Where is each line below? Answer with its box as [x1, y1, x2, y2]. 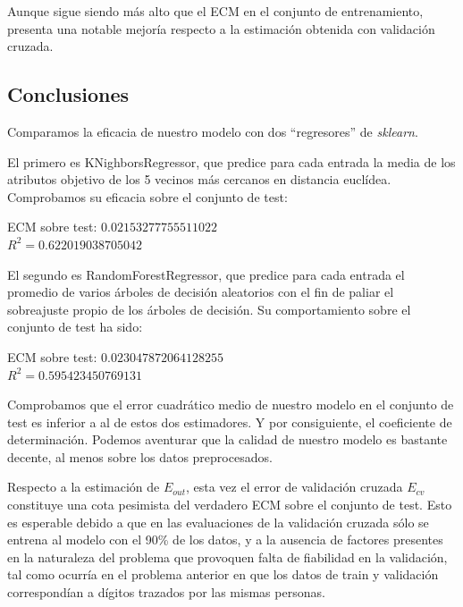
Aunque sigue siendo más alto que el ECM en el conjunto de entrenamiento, [7, 2, 424, 20]
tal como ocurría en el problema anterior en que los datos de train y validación [7, 565, 439, 584]
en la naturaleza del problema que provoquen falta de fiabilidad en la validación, [7, 547, 448, 566]
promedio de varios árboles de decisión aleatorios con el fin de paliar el [7, 282, 394, 301]
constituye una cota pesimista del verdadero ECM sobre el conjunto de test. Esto [7, 495, 452, 514]
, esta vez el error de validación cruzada [185, 477, 403, 496]
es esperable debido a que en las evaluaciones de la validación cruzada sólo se [7, 512, 429, 531]
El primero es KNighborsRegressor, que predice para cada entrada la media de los [7, 152, 456, 171]
